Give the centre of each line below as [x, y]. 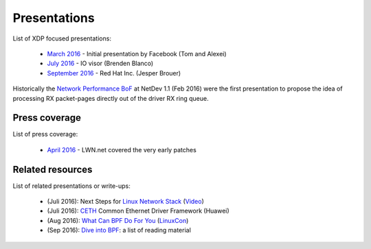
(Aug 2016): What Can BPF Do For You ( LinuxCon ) [118, 220]
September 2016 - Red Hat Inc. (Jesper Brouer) [114, 73]
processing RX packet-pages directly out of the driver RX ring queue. [111, 98]
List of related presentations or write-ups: [71, 186]
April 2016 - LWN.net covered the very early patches [122, 150]
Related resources [53, 169]
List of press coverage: [45, 134]
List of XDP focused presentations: [62, 38]
